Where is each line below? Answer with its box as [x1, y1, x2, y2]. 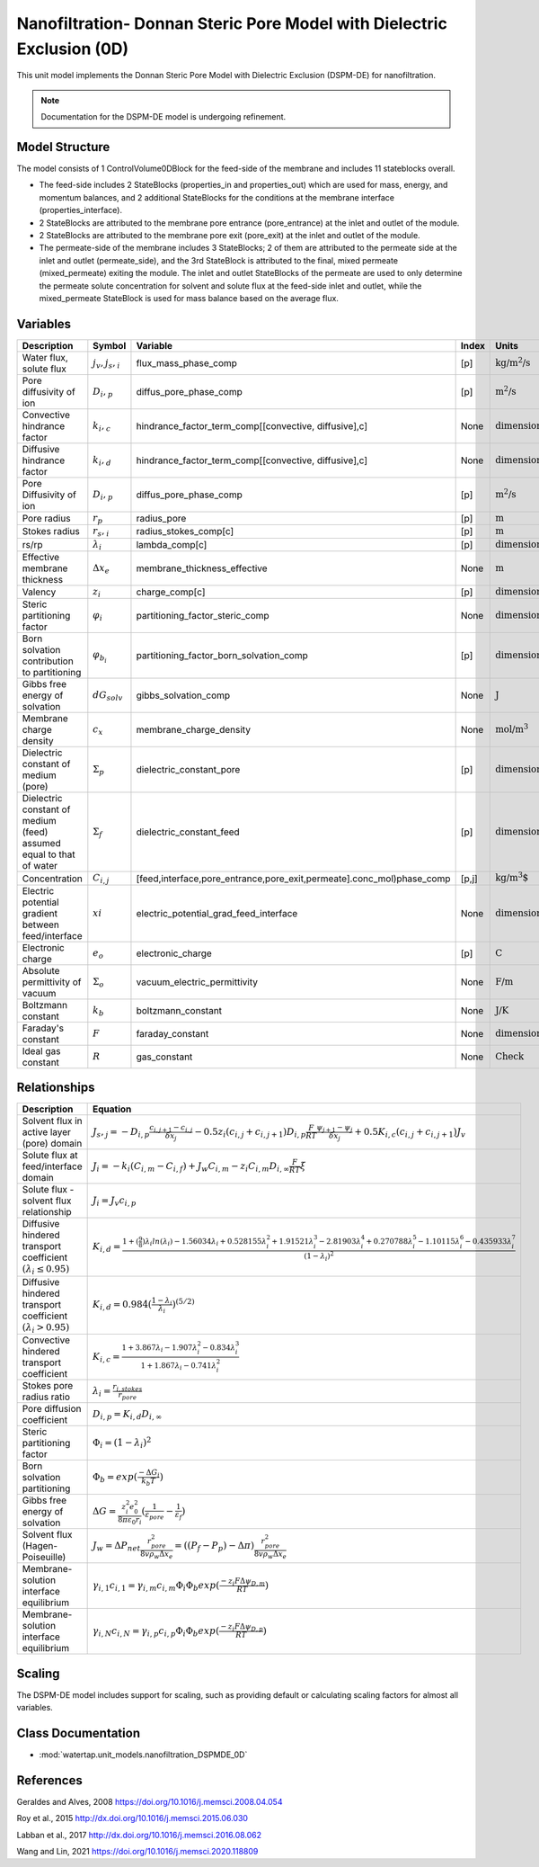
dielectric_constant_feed [136, 826, 240, 838]
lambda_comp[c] [136, 538, 208, 550]
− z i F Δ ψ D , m [220, 1577, 265, 1587]
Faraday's [22, 1022, 65, 1034]
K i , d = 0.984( [93, 1299, 153, 1312]
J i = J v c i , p [93, 1194, 137, 1209]
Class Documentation [16, 1725, 141, 1740]
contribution [22, 655, 74, 667]
